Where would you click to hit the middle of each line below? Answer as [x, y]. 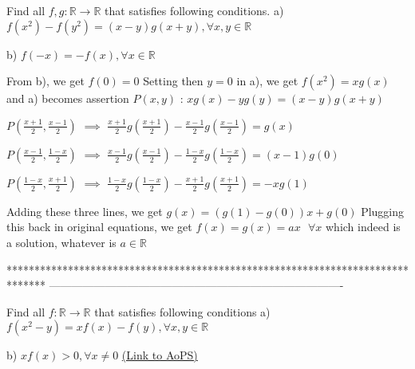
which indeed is [363, 227]
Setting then [173, 81]
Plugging [383, 211]
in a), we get [267, 81]
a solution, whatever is [61, 242]
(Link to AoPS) [160, 355]
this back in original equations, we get [99, 227]
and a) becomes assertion [68, 98]
